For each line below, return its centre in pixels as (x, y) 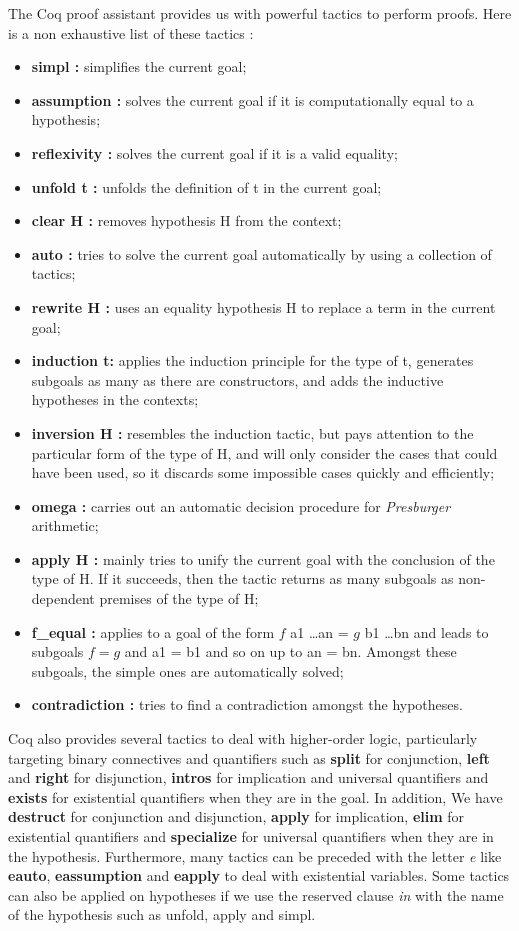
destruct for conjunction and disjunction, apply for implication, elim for (236, 816)
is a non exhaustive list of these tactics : (131, 32)
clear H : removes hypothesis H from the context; (186, 220)
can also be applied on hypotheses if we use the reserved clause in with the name (256, 894)
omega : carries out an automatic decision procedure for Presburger (241, 505)
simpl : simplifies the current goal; (139, 66)
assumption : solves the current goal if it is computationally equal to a (252, 99)
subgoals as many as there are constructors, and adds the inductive (237, 379)
